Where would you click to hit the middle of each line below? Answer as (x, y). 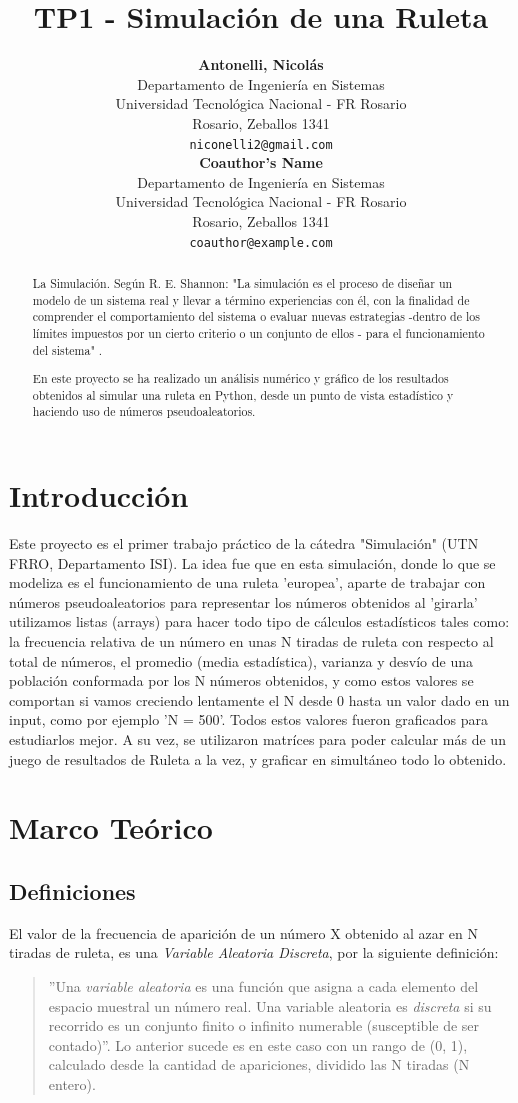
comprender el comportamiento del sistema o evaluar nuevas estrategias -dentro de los (256, 316)
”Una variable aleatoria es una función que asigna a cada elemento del (263, 985)
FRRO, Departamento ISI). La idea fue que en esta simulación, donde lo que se (252, 562)
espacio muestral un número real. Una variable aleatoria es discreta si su (270, 1005)
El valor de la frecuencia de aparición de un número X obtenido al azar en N (243, 932)
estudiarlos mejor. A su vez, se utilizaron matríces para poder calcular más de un (257, 739)
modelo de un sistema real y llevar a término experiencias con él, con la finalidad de (251, 299)
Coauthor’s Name (261, 162)
